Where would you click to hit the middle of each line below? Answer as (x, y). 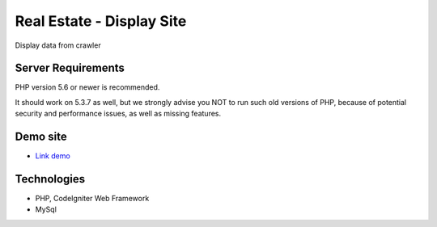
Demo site (41, 137)
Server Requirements (70, 68)
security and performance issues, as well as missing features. (118, 114)
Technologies (50, 179)
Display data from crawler (58, 45)
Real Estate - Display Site (101, 21)
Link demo (53, 156)
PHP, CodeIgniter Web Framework (92, 199)
